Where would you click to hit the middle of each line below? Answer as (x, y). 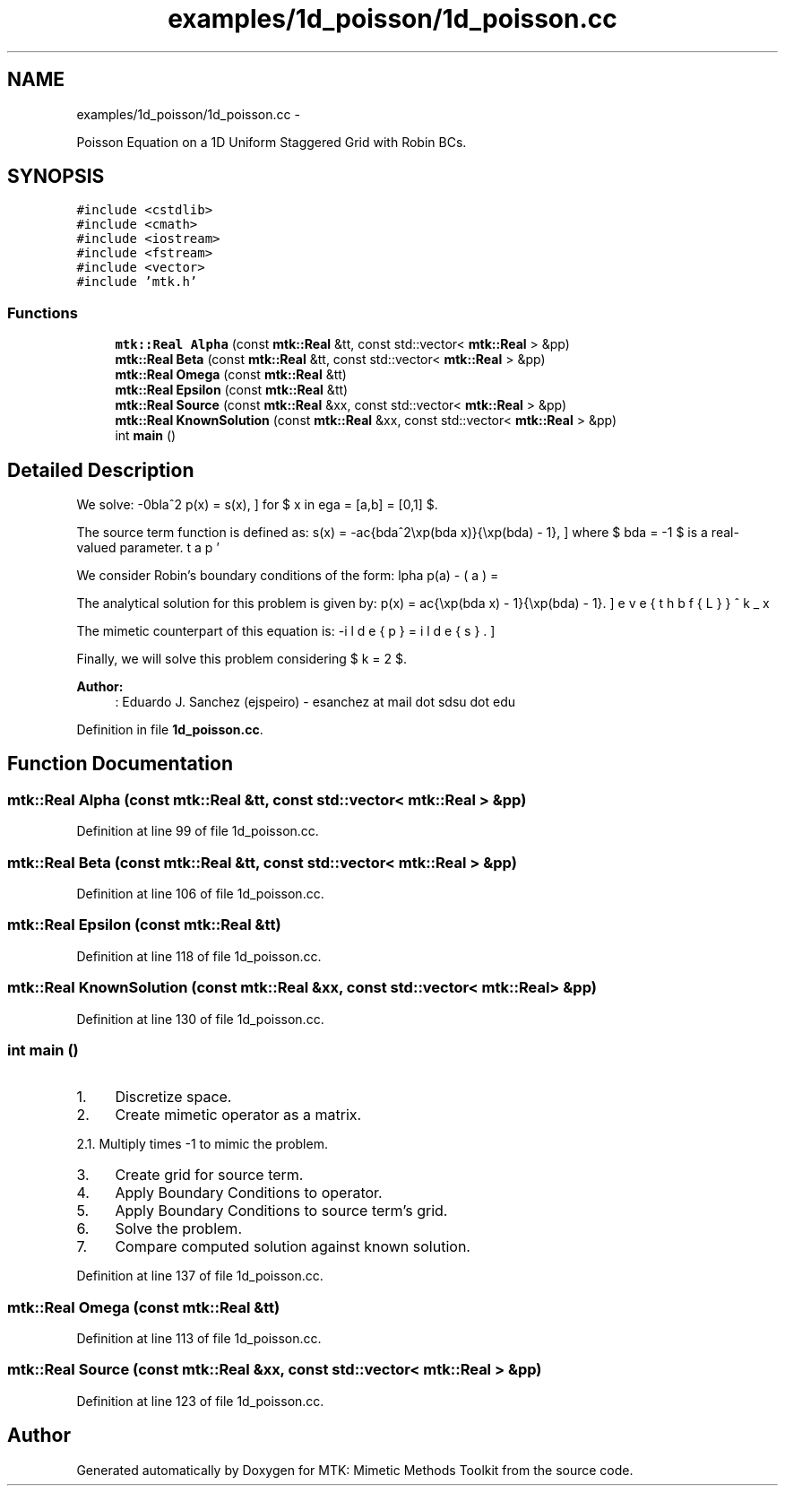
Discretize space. (173, 1097)
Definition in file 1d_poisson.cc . (170, 730)
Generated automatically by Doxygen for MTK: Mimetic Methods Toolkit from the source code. (355, 1470)
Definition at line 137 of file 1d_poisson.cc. (200, 1276)
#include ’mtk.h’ (137, 282)
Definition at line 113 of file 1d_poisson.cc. (199, 1338)
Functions (43, 312)
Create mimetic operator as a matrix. (238, 1115)
